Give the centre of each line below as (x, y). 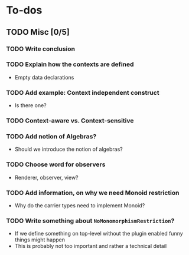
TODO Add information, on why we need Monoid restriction (93, 193)
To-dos (24, 10)
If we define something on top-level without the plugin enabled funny (99, 234)
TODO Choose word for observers (56, 164)
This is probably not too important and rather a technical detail (91, 246)
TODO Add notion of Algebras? (51, 136)
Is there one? (31, 105)
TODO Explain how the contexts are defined (70, 64)
